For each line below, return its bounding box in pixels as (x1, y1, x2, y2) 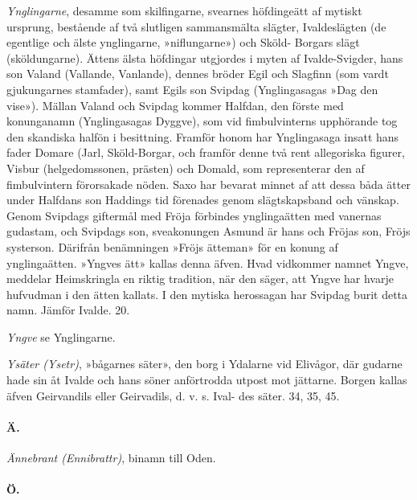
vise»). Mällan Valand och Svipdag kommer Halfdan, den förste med (6, 96, 344, 113)
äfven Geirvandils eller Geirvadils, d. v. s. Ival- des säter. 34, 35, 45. (6, 387, 340, 404)
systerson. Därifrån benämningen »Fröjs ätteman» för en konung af (6, 238, 338, 255)
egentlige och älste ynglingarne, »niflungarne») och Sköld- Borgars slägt (6, 34, 360, 51)
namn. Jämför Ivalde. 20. (6, 301, 130, 318)
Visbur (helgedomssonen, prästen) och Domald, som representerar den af (6, 159, 365, 176)
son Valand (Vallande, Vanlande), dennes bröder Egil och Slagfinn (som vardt (6, 65, 389, 82)
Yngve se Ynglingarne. (6, 328, 116, 345)
